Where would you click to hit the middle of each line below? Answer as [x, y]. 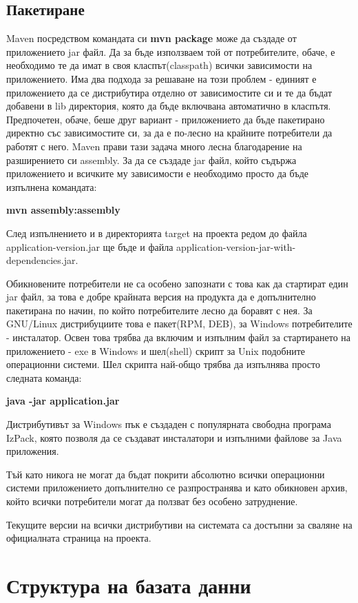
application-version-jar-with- [236, 246]
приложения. [33, 451]
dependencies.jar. [42, 260]
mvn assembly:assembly [63, 210]
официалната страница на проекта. [79, 538]
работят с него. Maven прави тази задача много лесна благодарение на [154, 146]
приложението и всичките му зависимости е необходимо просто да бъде [157, 173]
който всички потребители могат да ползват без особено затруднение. [152, 501]
